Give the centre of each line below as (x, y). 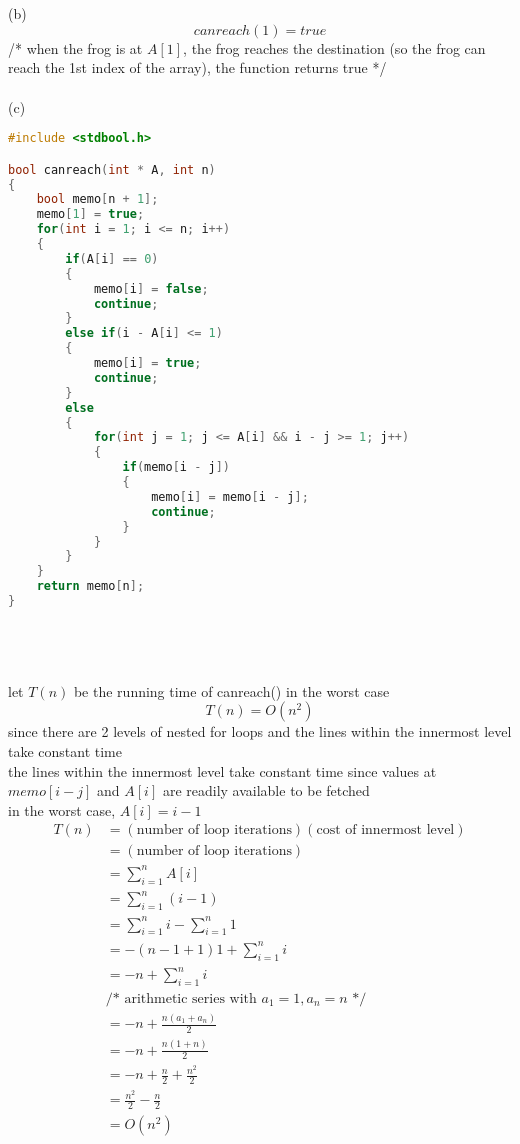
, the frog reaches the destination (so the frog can (334, 47)
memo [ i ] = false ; (151, 288)
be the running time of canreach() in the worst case (231, 690)
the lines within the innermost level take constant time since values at (222, 770)
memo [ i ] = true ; (147, 363)
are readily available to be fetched (266, 790)
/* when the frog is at (75, 47)
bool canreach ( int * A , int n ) (112, 169)
